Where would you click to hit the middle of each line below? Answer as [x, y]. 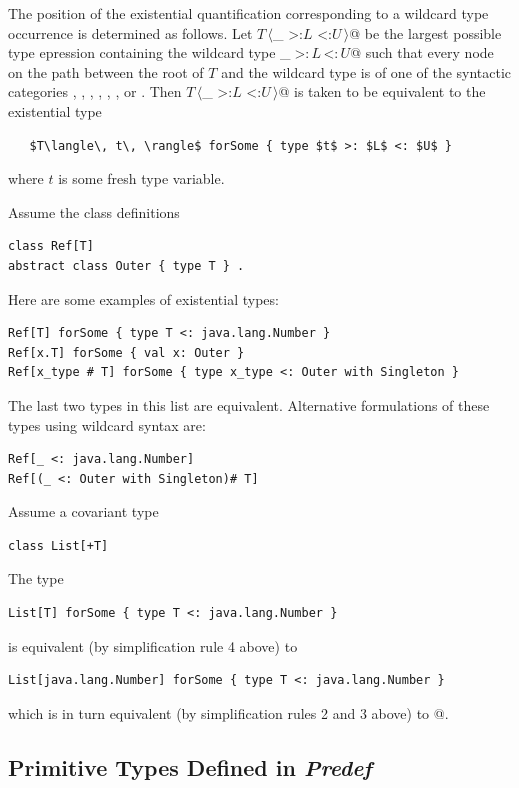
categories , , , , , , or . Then [95, 91]
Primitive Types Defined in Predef [190, 766]
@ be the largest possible [425, 32]
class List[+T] [58, 545]
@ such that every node [422, 52]
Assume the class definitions [94, 211]
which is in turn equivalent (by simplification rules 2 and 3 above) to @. [228, 712]
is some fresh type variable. [141, 178]
